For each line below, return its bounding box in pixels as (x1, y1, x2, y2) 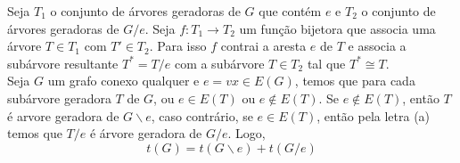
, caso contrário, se (151, 106, 253, 125)
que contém (259, 2, 322, 20)
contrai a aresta (220, 37, 307, 55)
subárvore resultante (7, 53, 119, 72)
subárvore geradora (7, 88, 111, 107)
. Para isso (149, 37, 207, 55)
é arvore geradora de (7, 106, 119, 125)
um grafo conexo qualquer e (47, 71, 200, 90)
